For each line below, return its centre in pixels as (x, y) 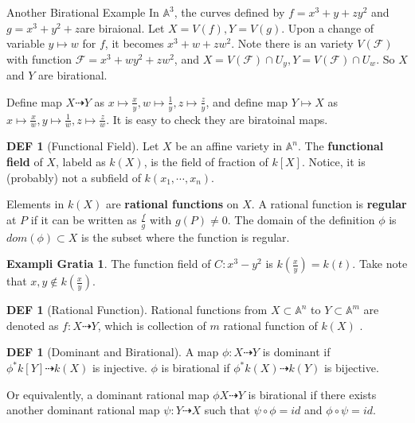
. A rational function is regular (329, 204)
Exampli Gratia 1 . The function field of (109, 264)
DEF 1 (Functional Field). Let (83, 146)
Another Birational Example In (83, 12)
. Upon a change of (328, 27)
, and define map (247, 101)
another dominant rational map (83, 410)
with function (39, 58)
